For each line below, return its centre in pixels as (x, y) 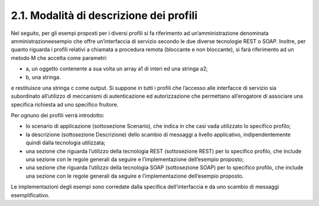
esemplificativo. (30, 195)
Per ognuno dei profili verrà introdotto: (58, 115)
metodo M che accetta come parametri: (59, 58)
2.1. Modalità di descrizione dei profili (104, 15)
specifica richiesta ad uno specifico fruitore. (65, 104)
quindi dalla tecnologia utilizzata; (66, 143)
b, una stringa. (43, 77)
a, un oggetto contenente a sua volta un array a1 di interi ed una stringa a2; (117, 69)
